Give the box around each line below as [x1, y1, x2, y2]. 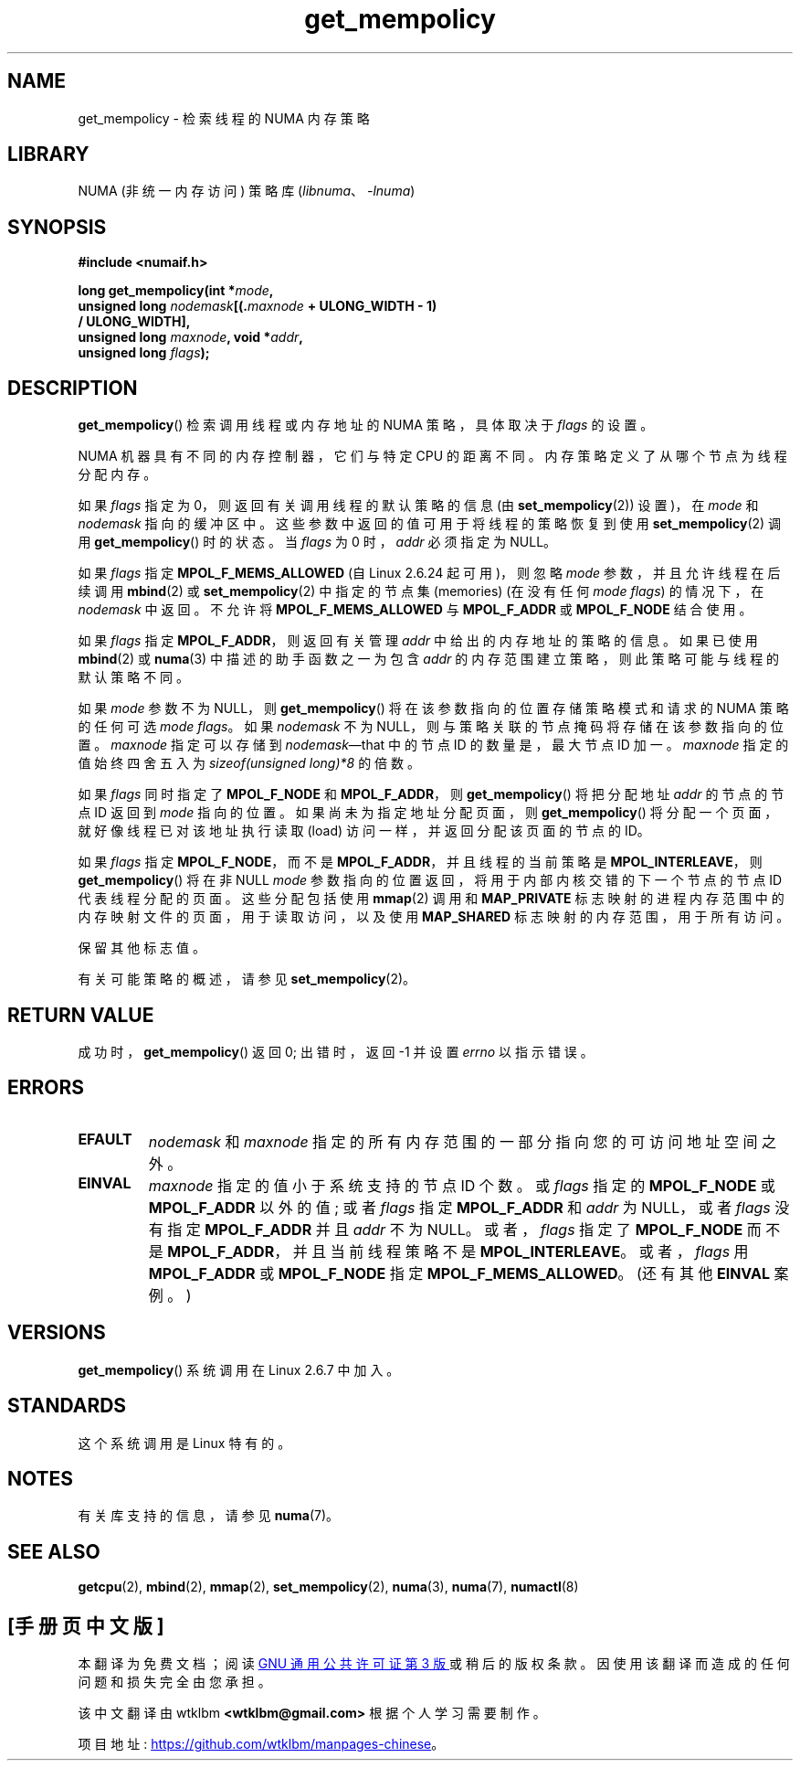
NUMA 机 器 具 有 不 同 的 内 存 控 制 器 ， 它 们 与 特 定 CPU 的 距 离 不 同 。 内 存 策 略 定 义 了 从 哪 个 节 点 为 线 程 [78, 448, 787, 464]
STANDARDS [7, 1394, 127, 1418]
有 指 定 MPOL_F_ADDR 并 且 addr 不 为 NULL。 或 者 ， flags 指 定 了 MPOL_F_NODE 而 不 [148, 1219, 781, 1239]
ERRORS [7, 1076, 85, 1100]
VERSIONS [7, 1321, 106, 1345]
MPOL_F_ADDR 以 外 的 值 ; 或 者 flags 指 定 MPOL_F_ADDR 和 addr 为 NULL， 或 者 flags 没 [148, 1198, 790, 1217]
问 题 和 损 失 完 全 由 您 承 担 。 [78, 1674, 271, 1690]
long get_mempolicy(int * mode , [78, 282, 274, 299]
